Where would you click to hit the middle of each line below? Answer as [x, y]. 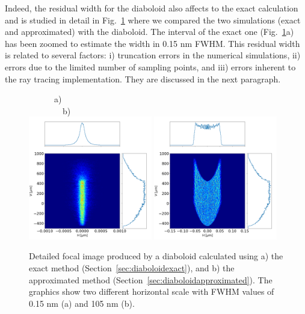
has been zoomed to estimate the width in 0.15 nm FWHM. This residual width [152, 43]
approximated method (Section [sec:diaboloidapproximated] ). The [151, 279]
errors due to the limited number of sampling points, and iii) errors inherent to [150, 66]
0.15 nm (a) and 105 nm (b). [82, 303]
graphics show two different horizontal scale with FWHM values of [152, 291]
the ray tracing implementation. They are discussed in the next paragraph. [143, 78]
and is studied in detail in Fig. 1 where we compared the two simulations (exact [153, 20]
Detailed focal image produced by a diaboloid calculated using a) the [156, 256]
